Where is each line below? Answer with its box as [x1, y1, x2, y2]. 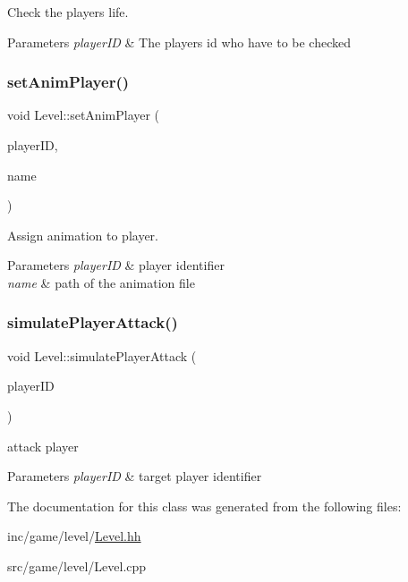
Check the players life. [7, 3, 129, 21]
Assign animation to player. [7, 225, 158, 244]
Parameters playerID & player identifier [7, 256, 225, 274]
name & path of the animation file [7, 273, 195, 291]
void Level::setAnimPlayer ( [7, 105, 160, 124]
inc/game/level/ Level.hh [7, 527, 141, 545]
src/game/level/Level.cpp [7, 556, 147, 575]
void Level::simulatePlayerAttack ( [7, 346, 197, 365]
